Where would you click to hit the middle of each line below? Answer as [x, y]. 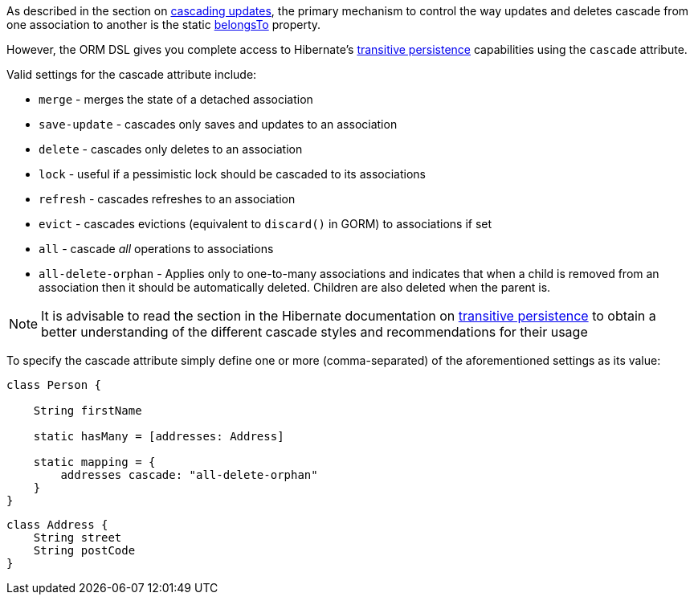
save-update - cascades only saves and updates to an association [218, 124]
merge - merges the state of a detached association [176, 99]
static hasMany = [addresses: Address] [159, 436]
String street [78, 538]
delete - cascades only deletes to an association [171, 149]
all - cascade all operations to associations [156, 249]
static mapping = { [94, 462]
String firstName [88, 411]
